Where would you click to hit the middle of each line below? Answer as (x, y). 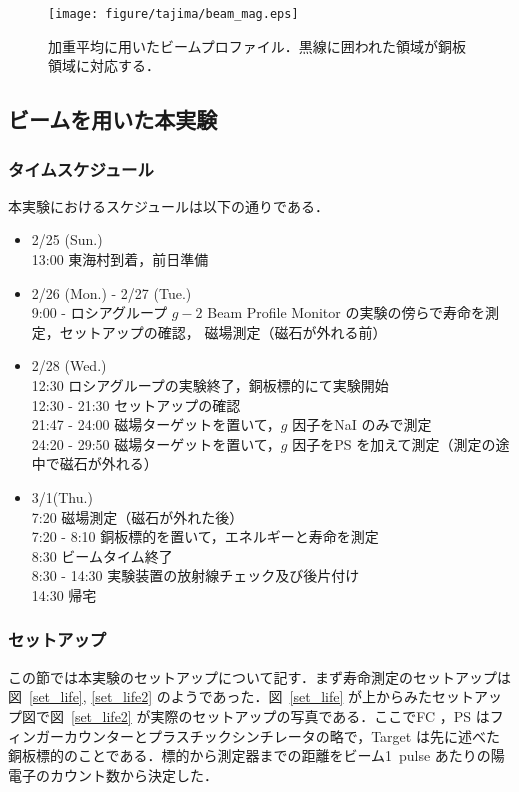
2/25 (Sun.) (67, 239)
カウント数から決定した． (133, 774)
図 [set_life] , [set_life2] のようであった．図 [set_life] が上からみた (220, 696)
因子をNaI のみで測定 (362, 424)
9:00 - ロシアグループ (99, 312)
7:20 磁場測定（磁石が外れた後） (137, 516)
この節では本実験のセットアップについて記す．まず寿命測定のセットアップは (260, 676)
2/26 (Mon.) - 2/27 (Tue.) (111, 292)
